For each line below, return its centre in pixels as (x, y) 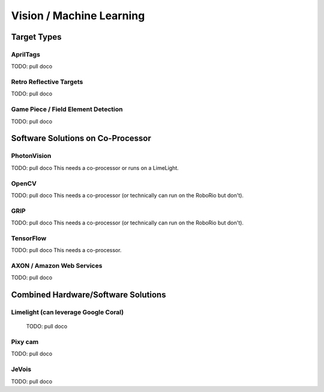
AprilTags (25, 54)
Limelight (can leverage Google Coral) (67, 312)
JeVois (21, 369)
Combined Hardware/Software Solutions (88, 295)
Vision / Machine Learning (78, 16)
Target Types (37, 37)
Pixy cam (25, 342)
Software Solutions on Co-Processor (81, 138)
